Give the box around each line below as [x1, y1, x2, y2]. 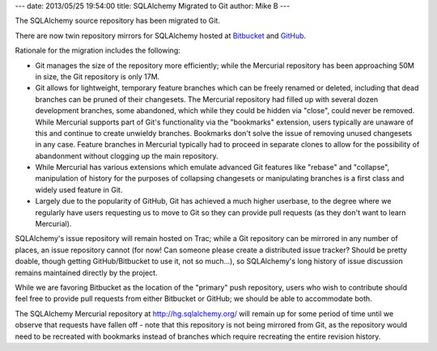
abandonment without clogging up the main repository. [35, 150, 218, 161]
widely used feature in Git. [35, 184, 123, 194]
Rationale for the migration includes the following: [15, 45, 181, 56]
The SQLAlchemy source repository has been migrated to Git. [15, 16, 220, 26]
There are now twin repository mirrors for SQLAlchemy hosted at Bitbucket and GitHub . [15, 31, 307, 40]
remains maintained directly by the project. [15, 268, 158, 277]
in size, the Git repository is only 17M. [35, 71, 160, 81]
